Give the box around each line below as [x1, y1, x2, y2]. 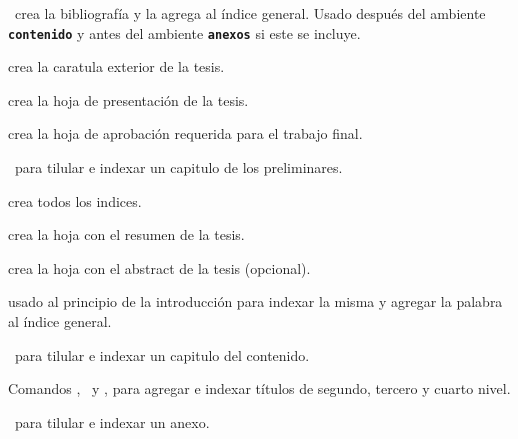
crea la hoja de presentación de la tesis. [8, 89, 249, 110]
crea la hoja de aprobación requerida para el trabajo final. [8, 123, 363, 144]
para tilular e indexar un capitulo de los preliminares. [14, 157, 343, 178]
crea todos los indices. [8, 190, 142, 211]
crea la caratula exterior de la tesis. [8, 56, 225, 77]
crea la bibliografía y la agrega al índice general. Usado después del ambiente [14, 3, 486, 23]
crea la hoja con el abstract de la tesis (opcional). [8, 257, 311, 278]
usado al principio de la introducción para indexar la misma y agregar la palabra [8, 291, 503, 312]
